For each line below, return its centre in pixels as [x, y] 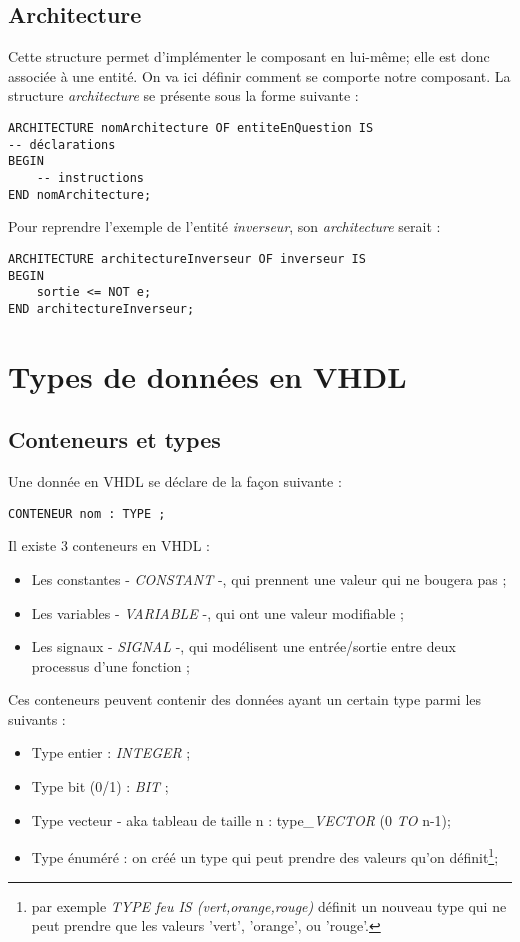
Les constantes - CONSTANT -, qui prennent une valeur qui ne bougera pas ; [269, 578]
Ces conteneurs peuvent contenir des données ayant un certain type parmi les [245, 699]
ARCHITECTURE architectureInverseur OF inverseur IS [187, 258]
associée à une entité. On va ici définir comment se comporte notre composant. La [259, 75]
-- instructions [90, 177]
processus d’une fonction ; [110, 665]
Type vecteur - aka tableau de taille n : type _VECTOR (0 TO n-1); [241, 819]
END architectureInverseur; [101, 308]
